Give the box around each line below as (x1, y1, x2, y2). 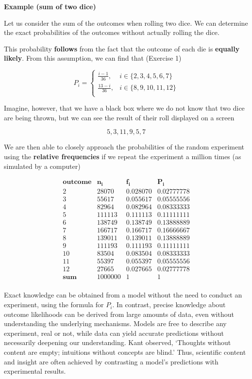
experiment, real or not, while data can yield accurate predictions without (4, 328, 224, 338)
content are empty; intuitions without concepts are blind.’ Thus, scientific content (4, 347, 246, 357)
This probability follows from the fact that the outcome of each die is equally (4, 43, 240, 53)
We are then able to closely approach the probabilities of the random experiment (4, 142, 245, 152)
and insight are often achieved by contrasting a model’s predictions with (4, 356, 218, 366)
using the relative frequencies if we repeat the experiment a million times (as (4, 151, 241, 162)
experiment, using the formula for (4, 299, 104, 310)
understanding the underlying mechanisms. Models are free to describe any (4, 318, 227, 329)
